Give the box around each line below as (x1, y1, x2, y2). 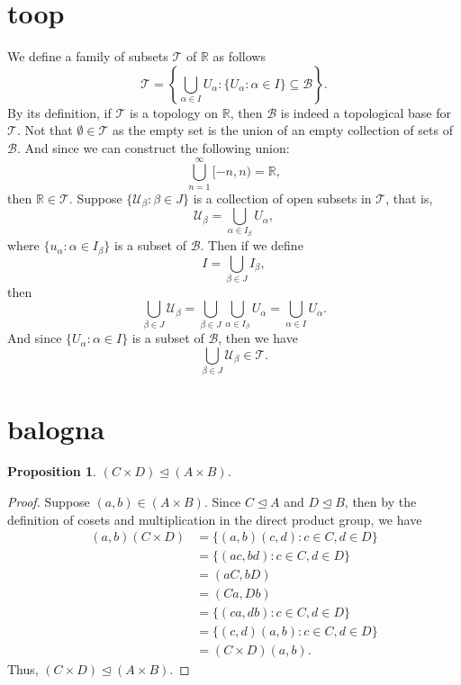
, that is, (385, 188, 433, 207)
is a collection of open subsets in (193, 188, 372, 207)
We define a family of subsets (7, 47, 168, 66)
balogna (7, 410, 105, 446)
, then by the (344, 492, 417, 511)
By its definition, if (7, 103, 112, 122)
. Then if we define (200, 236, 303, 255)
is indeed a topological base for (280, 103, 451, 122)
